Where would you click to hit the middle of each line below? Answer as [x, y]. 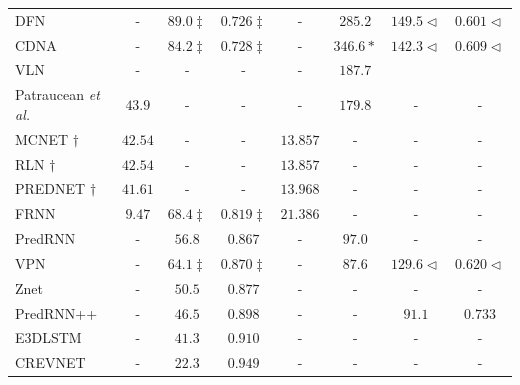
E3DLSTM [48, 337]
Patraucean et [57, 94]
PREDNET [50, 188]
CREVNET [50, 362]
